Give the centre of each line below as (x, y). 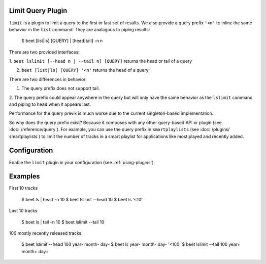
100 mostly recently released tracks (45, 233)
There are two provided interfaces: (44, 52)
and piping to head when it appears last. (50, 104)
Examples (25, 176)
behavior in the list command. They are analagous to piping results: (80, 29)
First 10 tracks (23, 188)
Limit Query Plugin (38, 11)
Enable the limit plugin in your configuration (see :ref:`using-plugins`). (82, 162)
